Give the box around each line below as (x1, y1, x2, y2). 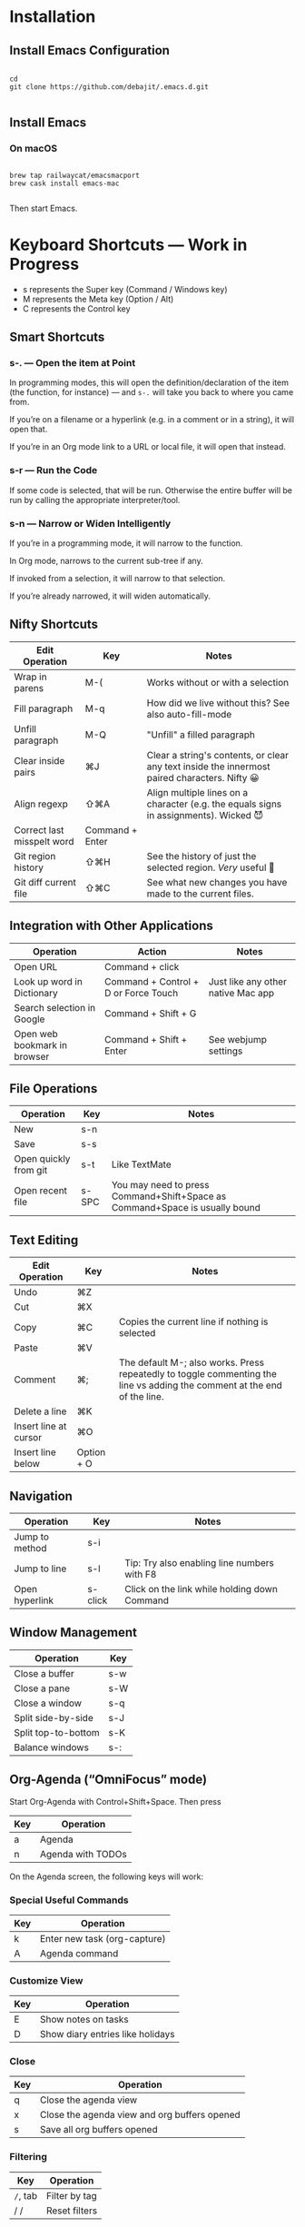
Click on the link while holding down (124, 1582, 279, 1595)
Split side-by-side (14, 1711, 93, 1724)
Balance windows (14, 1741, 89, 1754)
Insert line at (14, 1420, 67, 1432)
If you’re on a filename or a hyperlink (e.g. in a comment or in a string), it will (9, 414, 295, 425)
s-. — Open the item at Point (9, 356, 136, 369)
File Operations (9, 1081, 98, 1096)
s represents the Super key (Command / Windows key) (22, 283, 228, 294)
